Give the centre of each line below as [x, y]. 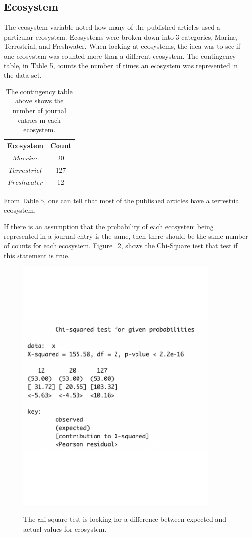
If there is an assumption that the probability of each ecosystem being [109, 226]
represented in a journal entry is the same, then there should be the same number [126, 236]
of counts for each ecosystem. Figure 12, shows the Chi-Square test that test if [121, 245]
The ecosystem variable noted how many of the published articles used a [112, 27]
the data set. [23, 75]
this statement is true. [37, 255]
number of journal [39, 110]
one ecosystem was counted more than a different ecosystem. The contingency [120, 55]
